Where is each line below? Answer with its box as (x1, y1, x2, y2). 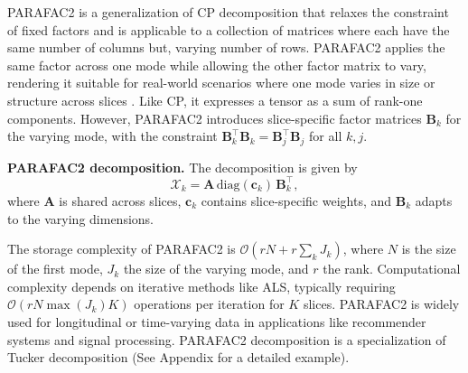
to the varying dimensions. (7, 209, 154, 228)
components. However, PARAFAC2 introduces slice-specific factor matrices (7, 108, 422, 127)
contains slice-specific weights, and (201, 191, 392, 210)
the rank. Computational (323, 259, 461, 278)
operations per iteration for (134, 294, 285, 313)
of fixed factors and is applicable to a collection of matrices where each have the (7, 20, 450, 39)
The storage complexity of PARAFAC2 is (7, 239, 236, 258)
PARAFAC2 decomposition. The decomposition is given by (7, 157, 358, 176)
